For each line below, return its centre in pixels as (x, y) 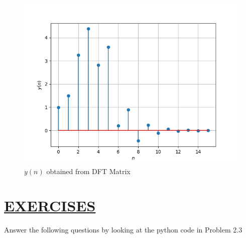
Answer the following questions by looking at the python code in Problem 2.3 (123, 230)
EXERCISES (50, 206)
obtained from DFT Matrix (88, 171)
